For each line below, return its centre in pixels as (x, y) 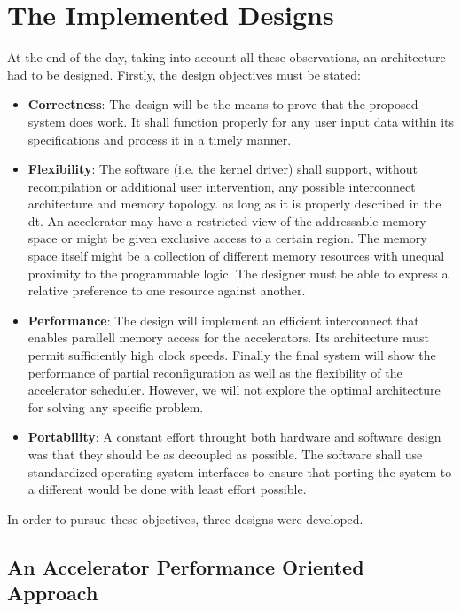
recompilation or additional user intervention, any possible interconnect (222, 186)
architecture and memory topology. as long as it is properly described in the (234, 204)
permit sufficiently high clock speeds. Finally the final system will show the (232, 355)
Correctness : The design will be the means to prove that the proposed (223, 104)
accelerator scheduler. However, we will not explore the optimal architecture (234, 390)
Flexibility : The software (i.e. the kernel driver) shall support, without (223, 169)
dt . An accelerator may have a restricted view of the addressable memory (227, 220)
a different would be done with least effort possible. (167, 489)
